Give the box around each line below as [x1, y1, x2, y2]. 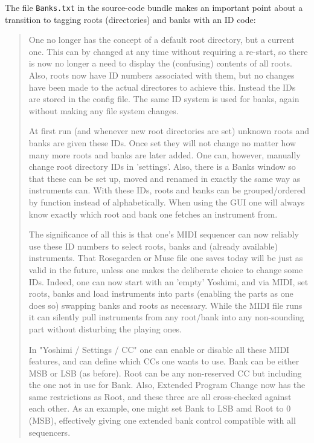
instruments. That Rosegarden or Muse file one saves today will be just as [28, 251, 303, 264]
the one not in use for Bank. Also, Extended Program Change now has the [28, 378, 306, 391]
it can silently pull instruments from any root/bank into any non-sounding [28, 311, 304, 323]
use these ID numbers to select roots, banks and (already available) [28, 239, 278, 252]
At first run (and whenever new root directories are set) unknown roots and [28, 124, 309, 137]
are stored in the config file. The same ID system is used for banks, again [28, 92, 300, 105]
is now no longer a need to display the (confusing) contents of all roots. [28, 57, 292, 70]
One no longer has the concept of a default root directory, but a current [28, 33, 295, 46]
